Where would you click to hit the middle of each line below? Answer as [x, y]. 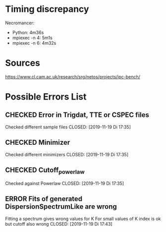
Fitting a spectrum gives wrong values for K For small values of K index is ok [83, 219]
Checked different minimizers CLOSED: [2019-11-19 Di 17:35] [67, 154]
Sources [23, 63]
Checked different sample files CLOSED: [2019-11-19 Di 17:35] [68, 127]
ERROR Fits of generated [44, 199]
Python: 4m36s [28, 32]
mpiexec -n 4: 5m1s [32, 38]
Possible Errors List [46, 97]
